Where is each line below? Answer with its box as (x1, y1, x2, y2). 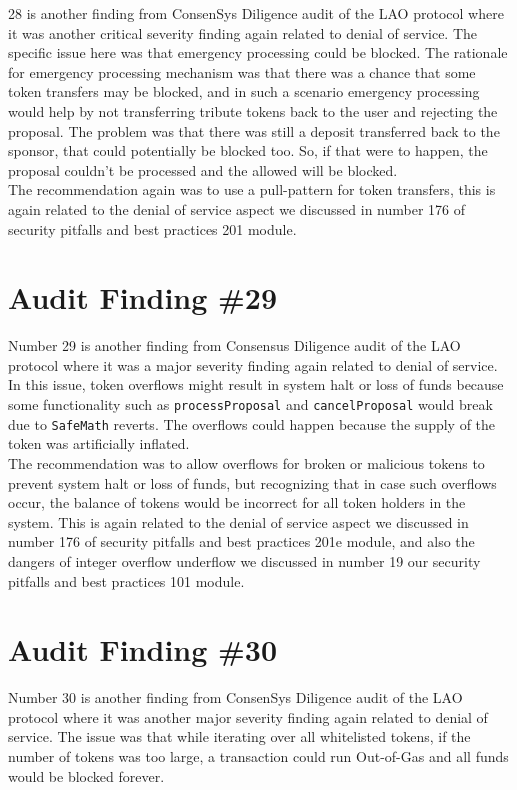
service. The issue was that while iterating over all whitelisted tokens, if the (8, 726, 471, 747)
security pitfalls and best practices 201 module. (8, 218, 297, 239)
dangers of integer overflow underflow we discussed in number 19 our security (8, 550, 481, 571)
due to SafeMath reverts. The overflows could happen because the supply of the (8, 413, 496, 434)
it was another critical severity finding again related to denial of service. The (8, 22, 478, 43)
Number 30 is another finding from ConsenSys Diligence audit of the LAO (8, 687, 463, 708)
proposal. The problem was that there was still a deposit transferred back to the (8, 120, 500, 141)
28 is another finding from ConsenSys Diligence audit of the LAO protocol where (8, 3, 504, 23)
